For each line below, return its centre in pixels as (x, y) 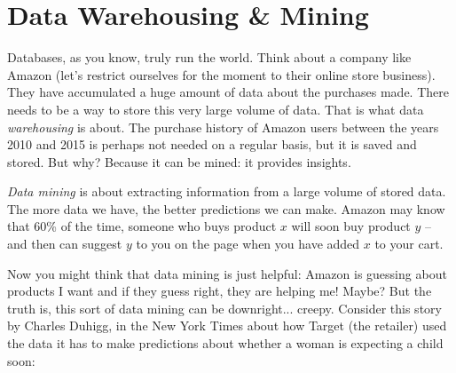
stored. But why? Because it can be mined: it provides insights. (179, 161)
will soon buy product (351, 226)
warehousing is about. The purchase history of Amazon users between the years (223, 127)
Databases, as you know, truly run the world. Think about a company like (209, 57)
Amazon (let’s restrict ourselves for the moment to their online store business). (221, 74)
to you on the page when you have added (248, 244)
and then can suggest (65, 244)
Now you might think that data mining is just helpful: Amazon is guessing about (227, 273)
